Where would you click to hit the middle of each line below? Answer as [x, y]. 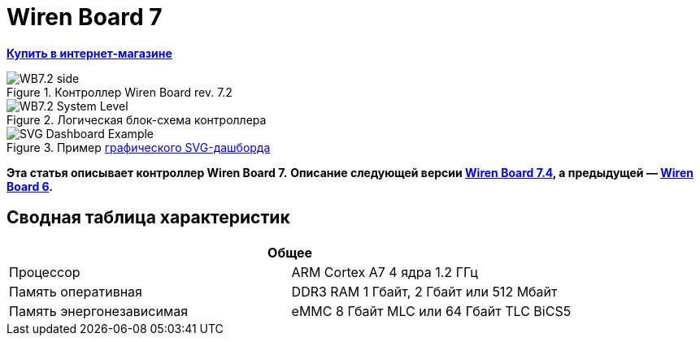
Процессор [45, 272]
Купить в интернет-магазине [89, 53]
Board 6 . [30, 186]
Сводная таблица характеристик [148, 218]
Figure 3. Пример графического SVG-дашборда [139, 147]
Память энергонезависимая [99, 311]
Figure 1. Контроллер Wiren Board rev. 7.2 [120, 92]
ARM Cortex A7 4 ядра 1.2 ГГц [385, 272]
